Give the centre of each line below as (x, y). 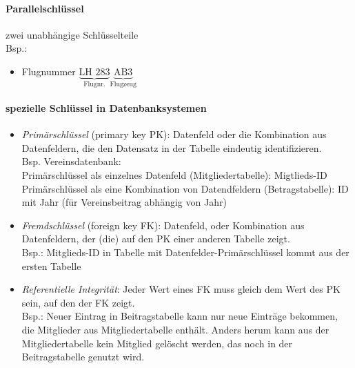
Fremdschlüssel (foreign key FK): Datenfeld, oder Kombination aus (163, 225)
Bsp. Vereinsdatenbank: (71, 161)
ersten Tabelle (51, 265)
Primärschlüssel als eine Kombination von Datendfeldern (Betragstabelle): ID (185, 188)
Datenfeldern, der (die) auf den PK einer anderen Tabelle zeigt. (156, 239)
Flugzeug (123, 84)
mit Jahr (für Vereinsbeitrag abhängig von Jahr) (124, 202)
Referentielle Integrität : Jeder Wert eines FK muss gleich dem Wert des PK (181, 289)
